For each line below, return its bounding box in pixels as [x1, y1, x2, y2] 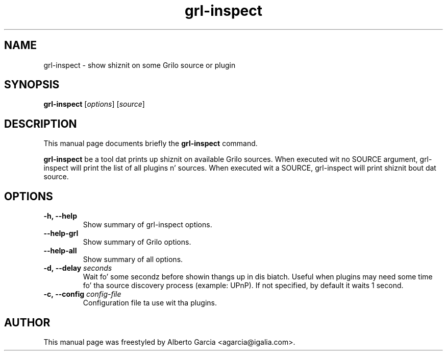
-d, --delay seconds [43, 264, 112, 273]
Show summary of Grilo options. [83, 238, 191, 247]
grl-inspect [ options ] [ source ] [43, 100, 145, 109]
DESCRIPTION [4, 117, 77, 130]
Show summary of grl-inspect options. [83, 220, 212, 229]
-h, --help [43, 211, 77, 221]
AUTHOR [4, 316, 51, 329]
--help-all [43, 246, 77, 255]
